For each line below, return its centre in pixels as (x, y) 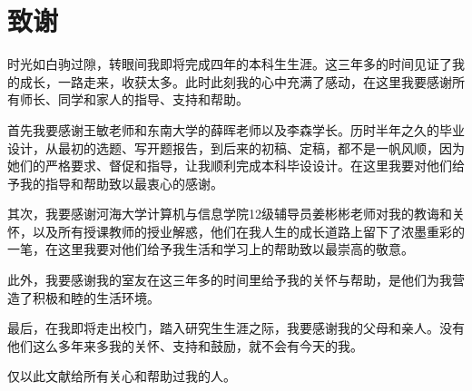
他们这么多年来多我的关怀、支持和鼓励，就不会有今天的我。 (185, 345)
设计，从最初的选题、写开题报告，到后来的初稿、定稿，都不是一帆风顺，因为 (236, 147)
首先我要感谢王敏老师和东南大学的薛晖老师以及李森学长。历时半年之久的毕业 (236, 129)
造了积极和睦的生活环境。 (84, 297)
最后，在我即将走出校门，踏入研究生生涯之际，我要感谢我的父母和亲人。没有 (236, 328)
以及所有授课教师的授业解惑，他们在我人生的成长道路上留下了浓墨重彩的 (248, 231)
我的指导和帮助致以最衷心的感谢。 (121, 183)
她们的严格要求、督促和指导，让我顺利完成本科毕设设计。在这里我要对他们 (230, 166)
